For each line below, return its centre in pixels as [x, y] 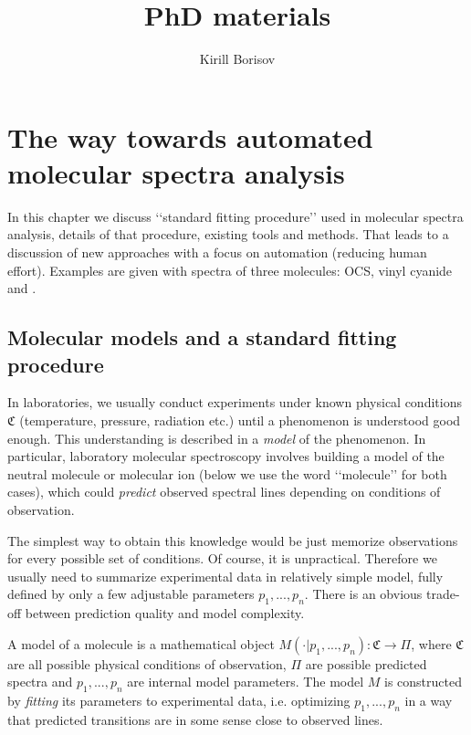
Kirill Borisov [237, 59]
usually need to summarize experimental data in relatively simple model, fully [225, 576]
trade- [443, 594]
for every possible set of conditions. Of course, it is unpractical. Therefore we [222, 558]
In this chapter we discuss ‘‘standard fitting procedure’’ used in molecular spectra [235, 216]
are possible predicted [366, 663]
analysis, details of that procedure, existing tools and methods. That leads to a [228, 234]
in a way [429, 701]
